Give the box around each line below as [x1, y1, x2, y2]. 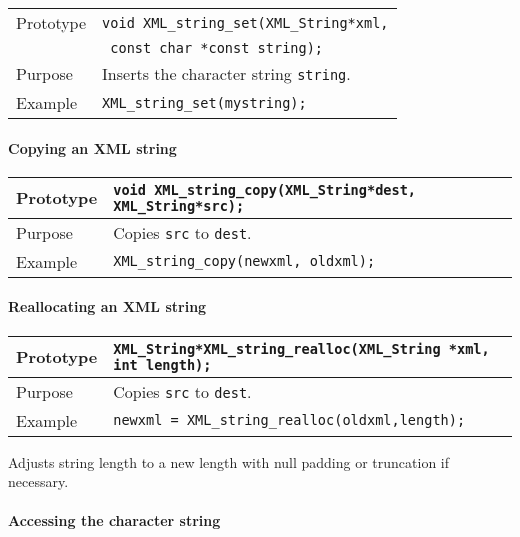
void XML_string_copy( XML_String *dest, [113, 181, 417, 198]
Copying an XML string [8, 137, 177, 158]
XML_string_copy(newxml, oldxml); [113, 253, 376, 270]
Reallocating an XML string [8, 296, 207, 317]
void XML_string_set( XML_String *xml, [102, 14, 389, 31]
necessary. [8, 471, 69, 492]
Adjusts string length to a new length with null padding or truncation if [8, 451, 450, 472]
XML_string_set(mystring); [102, 94, 307, 111]
